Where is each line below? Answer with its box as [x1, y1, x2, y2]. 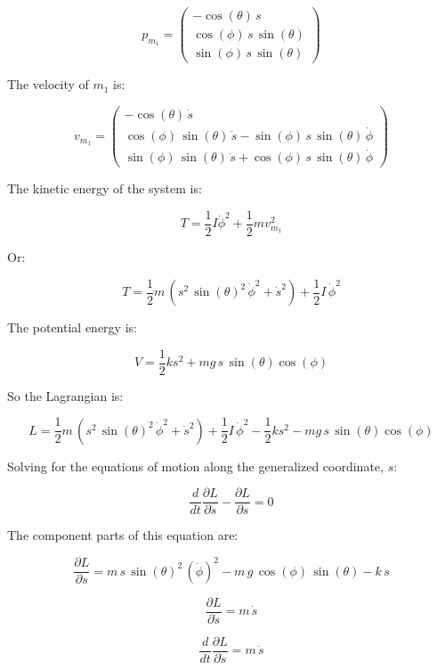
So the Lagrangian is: [7, 386, 124, 404]
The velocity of [7, 75, 89, 94]
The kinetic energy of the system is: [7, 179, 202, 198]
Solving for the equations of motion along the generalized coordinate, [7, 456, 384, 475]
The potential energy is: [7, 318, 137, 337]
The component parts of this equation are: [7, 526, 239, 544]
